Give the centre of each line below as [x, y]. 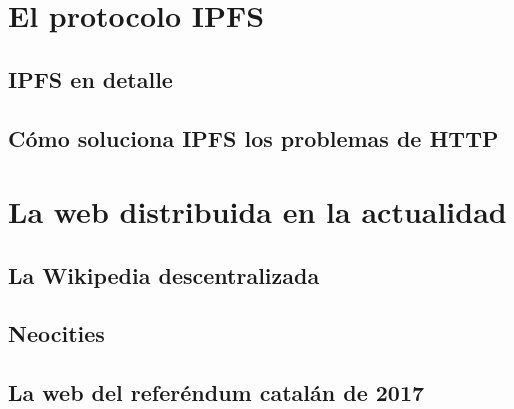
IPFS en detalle [90, 78]
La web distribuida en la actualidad [257, 211]
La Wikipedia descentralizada [164, 274]
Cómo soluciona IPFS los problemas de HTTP [253, 137]
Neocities [56, 333]
